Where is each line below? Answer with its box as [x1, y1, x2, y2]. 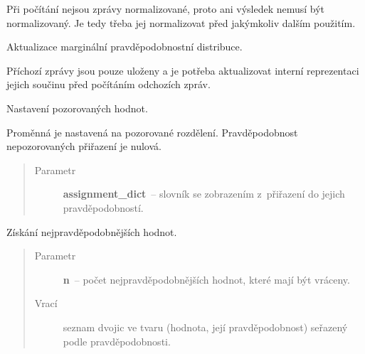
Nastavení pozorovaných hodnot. [6, 100, 148, 115]
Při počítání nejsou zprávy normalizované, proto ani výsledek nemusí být [6, 1, 325, 16]
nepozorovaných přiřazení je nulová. [6, 139, 162, 154]
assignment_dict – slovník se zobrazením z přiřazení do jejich [63, 186, 345, 201]
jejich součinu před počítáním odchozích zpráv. [6, 77, 211, 92]
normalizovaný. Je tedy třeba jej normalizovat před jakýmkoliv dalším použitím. [6, 15, 356, 30]
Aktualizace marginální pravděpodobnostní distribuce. [6, 39, 243, 54]
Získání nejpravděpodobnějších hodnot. [6, 224, 177, 239]
